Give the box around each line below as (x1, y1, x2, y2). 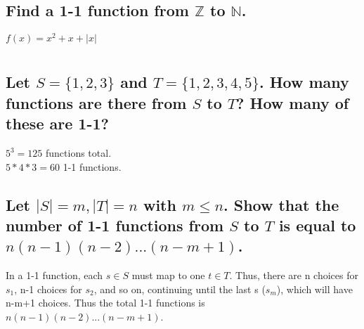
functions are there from (6, 91, 187, 113)
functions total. (46, 146, 112, 160)
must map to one (131, 268, 205, 283)
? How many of (236, 91, 349, 113)
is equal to (278, 214, 356, 236)
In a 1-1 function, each (6, 268, 103, 283)
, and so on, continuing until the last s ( (93, 281, 266, 296)
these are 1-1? (6, 112, 109, 134)
